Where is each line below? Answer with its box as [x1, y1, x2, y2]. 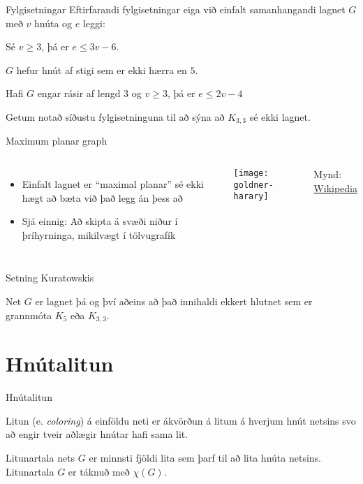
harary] [233, 191, 269, 202]
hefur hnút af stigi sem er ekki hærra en [16, 62, 187, 77]
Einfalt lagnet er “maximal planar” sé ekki [22, 177, 204, 191]
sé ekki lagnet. [249, 109, 311, 124]
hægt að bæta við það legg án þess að [22, 190, 183, 205]
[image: [233, 168, 269, 179]
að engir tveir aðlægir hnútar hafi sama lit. [6, 427, 188, 441]
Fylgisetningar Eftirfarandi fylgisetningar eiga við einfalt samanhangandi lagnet [6, 2, 346, 16]
